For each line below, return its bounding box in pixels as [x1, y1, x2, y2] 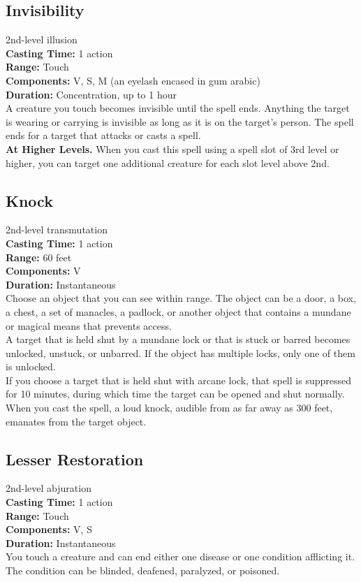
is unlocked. [6, 359, 56, 374]
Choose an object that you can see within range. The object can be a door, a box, [6, 291, 356, 305]
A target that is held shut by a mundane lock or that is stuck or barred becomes [6, 332, 351, 347]
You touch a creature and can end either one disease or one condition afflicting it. [6, 549, 355, 564]
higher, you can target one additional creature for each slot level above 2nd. [6, 155, 330, 170]
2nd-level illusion [6, 32, 78, 47]
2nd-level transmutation [6, 222, 108, 237]
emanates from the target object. [6, 414, 147, 428]
